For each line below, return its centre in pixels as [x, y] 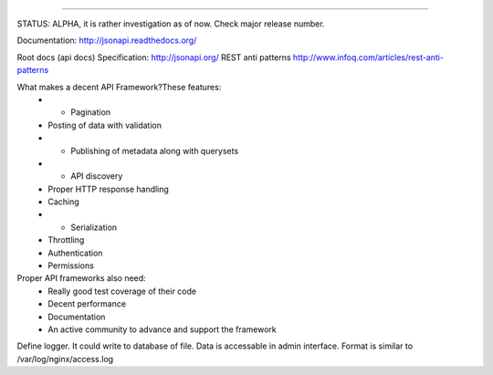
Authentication [75, 253]
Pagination [91, 112]
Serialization [94, 227]
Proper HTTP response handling [108, 189]
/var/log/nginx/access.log [65, 359]
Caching [63, 202]
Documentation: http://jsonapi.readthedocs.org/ [107, 40]
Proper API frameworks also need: [81, 278]
